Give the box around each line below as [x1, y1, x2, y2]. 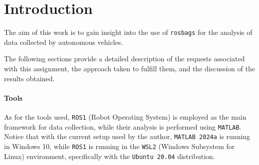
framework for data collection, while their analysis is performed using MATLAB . [4, 121, 242, 132]
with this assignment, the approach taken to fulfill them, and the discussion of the [4, 63, 255, 73]
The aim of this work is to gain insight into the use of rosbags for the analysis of [4, 27, 253, 37]
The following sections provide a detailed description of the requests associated [4, 53, 245, 64]
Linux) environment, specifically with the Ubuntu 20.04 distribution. [4, 151, 215, 161]
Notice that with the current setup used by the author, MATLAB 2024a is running [4, 131, 251, 142]
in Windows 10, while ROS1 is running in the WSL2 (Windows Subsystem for [4, 141, 235, 151]
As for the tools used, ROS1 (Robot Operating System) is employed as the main [4, 111, 247, 122]
